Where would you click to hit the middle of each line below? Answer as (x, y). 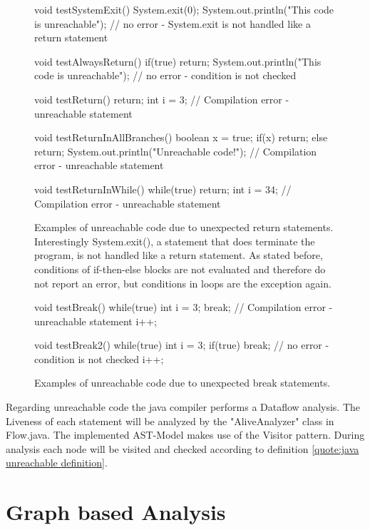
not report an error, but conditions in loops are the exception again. (183, 283)
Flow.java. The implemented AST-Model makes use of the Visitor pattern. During (185, 435)
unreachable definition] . (57, 463)
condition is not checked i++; (99, 358)
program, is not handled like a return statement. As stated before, (179, 255)
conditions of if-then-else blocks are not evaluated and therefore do (180, 269)
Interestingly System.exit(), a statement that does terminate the (175, 241)
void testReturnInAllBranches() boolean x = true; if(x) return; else (181, 137)
